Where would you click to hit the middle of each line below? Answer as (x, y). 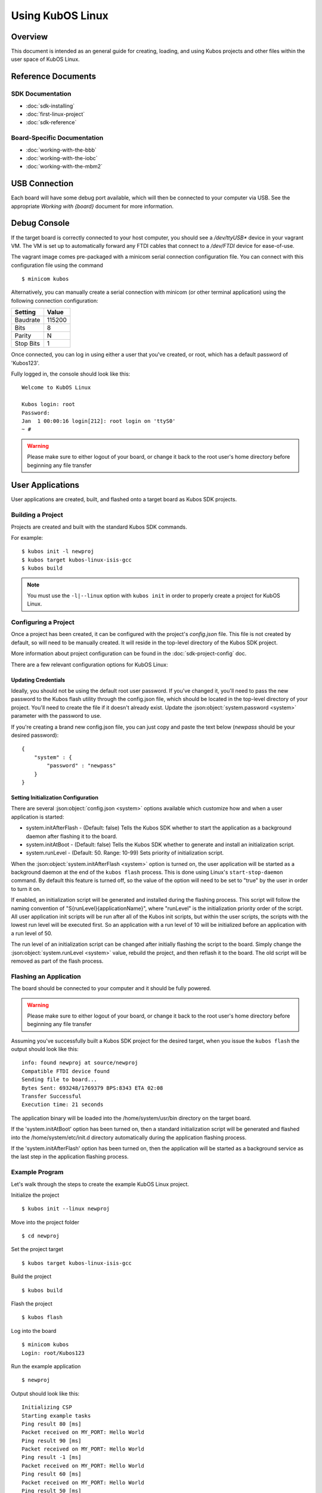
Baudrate (27, 320)
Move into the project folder (45, 1222)
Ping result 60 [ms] (52, 1474)
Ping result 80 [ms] (52, 1424)
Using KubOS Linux (60, 16)
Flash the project (32, 1304)
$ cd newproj (41, 1236)
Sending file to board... (60, 1080)
